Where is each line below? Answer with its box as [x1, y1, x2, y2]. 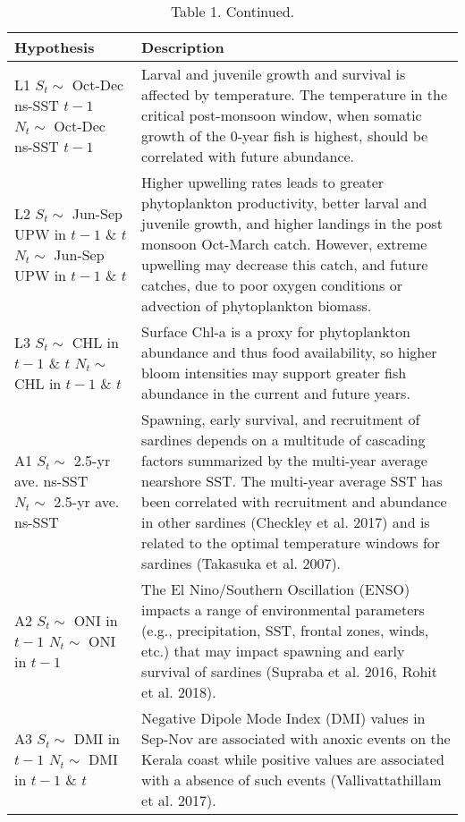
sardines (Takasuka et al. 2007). [141, 553, 342, 573]
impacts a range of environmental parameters [141, 599, 425, 620]
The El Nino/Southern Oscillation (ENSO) [141, 579, 410, 599]
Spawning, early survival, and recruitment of [141, 409, 420, 429]
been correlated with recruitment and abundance [141, 491, 447, 512]
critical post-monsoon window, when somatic [141, 105, 422, 125]
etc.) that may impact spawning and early [141, 640, 405, 661]
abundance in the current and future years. [141, 383, 410, 403]
